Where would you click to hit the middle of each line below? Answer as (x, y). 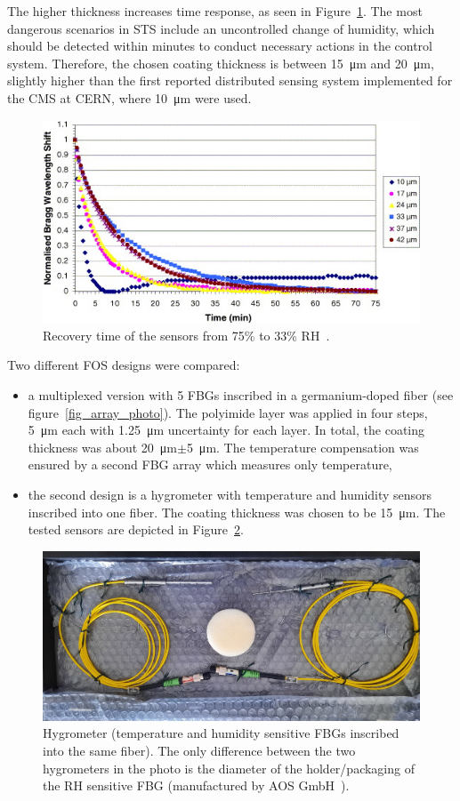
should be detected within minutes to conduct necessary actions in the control (220, 46)
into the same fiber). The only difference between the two (199, 751)
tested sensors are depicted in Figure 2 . (136, 529)
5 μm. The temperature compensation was (303, 447)
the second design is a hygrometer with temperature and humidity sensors (230, 494)
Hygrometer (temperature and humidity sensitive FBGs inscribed (221, 733)
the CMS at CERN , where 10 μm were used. (129, 97)
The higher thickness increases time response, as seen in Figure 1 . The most (215, 11)
